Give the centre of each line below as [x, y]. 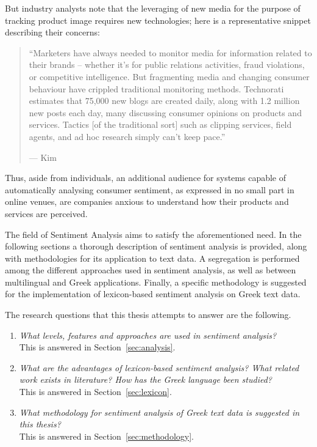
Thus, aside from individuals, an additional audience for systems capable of [146, 178]
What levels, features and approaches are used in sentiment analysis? [148, 335]
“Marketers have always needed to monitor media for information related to [170, 52]
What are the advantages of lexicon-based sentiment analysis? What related [159, 367]
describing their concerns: [52, 32]
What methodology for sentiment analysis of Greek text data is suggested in [159, 412]
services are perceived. [46, 213]
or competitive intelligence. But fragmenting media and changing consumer [169, 76]
